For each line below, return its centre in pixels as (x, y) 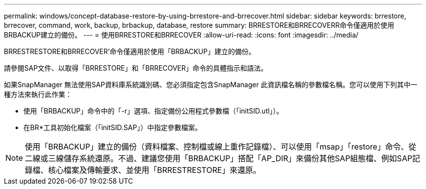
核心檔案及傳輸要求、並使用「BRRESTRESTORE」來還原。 (155, 170)
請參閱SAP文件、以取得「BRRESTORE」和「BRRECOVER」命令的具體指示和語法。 (136, 68)
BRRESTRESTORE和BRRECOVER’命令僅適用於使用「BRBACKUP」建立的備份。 (130, 51)
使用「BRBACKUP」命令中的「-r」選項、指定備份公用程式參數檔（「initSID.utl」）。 (153, 111)
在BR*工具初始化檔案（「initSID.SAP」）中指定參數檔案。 (113, 127)
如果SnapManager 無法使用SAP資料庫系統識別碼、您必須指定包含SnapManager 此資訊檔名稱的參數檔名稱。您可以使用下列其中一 (211, 85)
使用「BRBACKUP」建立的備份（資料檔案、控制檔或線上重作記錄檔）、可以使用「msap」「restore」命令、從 (221, 147)
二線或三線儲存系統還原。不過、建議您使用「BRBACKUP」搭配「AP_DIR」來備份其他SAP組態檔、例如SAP (219, 158)
